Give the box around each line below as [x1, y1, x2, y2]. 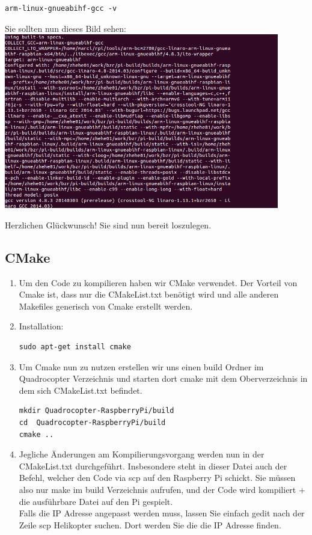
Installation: [19, 320, 64, 332]
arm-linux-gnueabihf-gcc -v [5, 4, 117, 13]
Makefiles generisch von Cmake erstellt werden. [19, 299, 193, 312]
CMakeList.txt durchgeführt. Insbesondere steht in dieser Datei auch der [19, 459, 287, 472]
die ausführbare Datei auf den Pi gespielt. [19, 495, 173, 507]
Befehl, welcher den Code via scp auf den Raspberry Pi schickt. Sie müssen [19, 471, 296, 484]
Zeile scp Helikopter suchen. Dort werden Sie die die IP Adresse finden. [19, 518, 281, 531]
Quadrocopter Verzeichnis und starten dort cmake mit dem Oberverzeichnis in [19, 372, 308, 385]
